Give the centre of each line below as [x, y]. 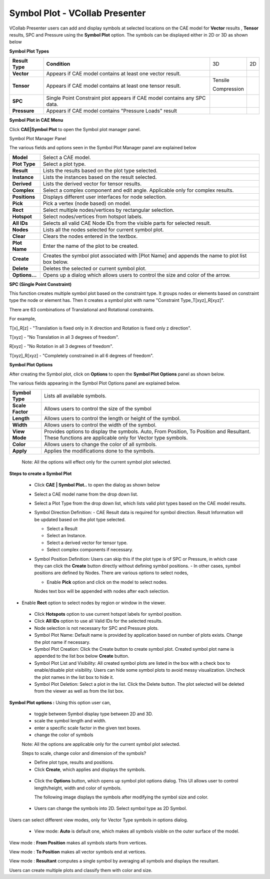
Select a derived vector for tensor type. [87, 543]
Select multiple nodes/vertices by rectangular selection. [108, 210]
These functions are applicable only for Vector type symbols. [116, 438]
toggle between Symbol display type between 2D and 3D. [93, 714]
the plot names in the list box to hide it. [74, 677]
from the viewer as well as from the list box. [79, 691]
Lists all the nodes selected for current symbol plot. [103, 229]
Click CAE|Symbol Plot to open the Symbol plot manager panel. [75, 129]
